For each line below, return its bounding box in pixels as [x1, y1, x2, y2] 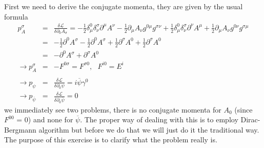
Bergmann [4, 124, 36, 135]
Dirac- [240, 114, 260, 125]
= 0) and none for [16, 114, 73, 125]
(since [234, 104, 253, 115]
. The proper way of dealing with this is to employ [80, 114, 238, 125]
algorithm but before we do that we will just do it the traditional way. [38, 124, 259, 135]
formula [4, 11, 28, 22]
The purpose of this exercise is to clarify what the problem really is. [4, 134, 217, 145]
